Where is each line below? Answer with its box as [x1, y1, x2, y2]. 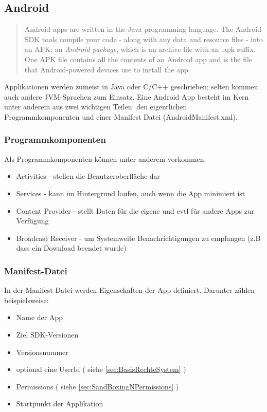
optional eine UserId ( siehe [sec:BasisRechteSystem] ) [16, 364, 186, 374]
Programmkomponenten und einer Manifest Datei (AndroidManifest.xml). [4, 111, 238, 122]
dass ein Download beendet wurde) [16, 242, 127, 253]
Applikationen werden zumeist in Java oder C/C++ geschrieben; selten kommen [4, 81, 258, 92]
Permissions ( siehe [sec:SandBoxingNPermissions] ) [16, 381, 179, 391]
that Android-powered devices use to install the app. [24, 64, 190, 74]
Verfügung [16, 215, 49, 226]
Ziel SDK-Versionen [16, 329, 79, 340]
